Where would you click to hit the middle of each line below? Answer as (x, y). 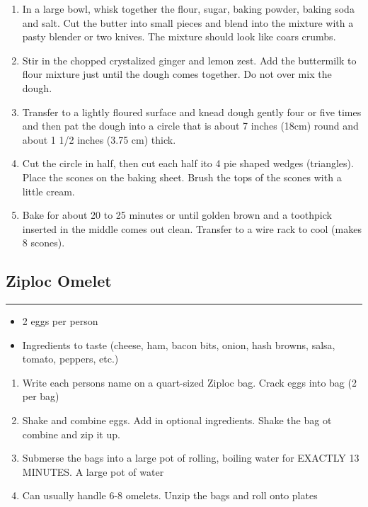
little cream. (48, 191)
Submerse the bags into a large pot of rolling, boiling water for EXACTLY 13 (191, 458)
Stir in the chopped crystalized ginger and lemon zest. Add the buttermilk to (189, 60)
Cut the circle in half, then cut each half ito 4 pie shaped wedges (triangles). (188, 163)
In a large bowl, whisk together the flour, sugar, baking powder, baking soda (188, 8)
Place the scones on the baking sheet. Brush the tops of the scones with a (182, 177)
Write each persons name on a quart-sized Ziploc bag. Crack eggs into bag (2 (189, 382)
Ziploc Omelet (59, 281)
